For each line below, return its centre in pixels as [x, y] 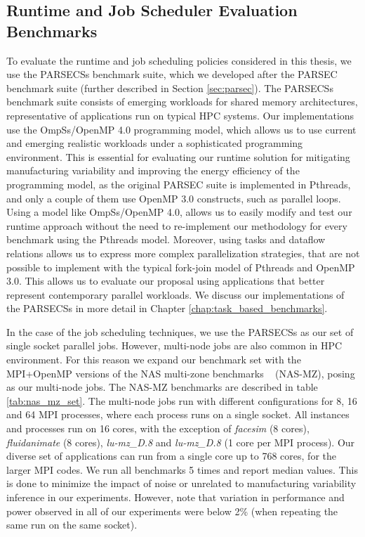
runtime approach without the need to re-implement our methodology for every [177, 225]
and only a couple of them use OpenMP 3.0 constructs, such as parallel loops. [174, 198]
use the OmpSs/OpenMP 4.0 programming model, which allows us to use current [181, 129]
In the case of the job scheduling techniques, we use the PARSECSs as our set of [180, 331]
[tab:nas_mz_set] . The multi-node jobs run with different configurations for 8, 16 [182, 400]
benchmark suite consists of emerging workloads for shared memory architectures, [182, 102]
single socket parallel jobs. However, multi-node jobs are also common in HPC [174, 345]
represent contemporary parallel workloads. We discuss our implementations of [175, 294]
